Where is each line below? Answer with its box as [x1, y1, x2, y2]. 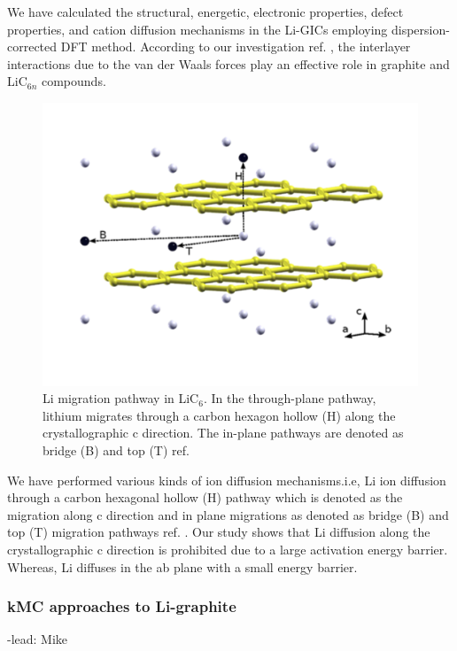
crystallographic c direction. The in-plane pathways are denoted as [43, 423, 404, 442]
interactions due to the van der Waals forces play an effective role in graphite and [7, 54, 450, 73]
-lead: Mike [7, 630, 68, 648]
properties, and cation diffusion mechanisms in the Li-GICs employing [7, 19, 388, 38]
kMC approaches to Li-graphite [7, 595, 236, 617]
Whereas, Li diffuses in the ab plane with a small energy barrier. [7, 557, 358, 576]
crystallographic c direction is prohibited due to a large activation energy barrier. [7, 539, 448, 558]
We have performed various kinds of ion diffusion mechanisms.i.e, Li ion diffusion [7, 470, 446, 489]
